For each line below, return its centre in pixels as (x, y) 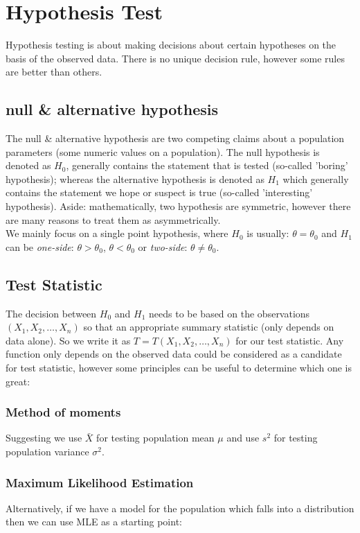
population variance (47, 452)
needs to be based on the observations (229, 313)
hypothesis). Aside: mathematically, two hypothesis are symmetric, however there (178, 206)
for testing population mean (155, 438)
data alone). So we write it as (68, 340)
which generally (316, 178)
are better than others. (54, 72)
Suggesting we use (44, 438)
